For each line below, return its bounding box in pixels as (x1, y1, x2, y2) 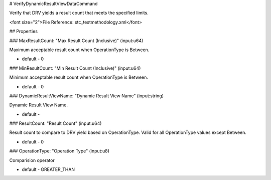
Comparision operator (9, 157, 55, 163)
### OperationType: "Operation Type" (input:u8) (9, 148, 110, 154)
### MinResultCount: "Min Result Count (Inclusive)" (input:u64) (9, 65, 141, 71)
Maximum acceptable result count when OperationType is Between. (9, 47, 150, 53)
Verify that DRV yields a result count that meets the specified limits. (9, 10, 149, 16)
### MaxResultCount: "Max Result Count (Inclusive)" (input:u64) (9, 38, 144, 44)
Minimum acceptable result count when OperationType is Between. (9, 74, 148, 80)
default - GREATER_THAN (22, 166, 75, 172)
